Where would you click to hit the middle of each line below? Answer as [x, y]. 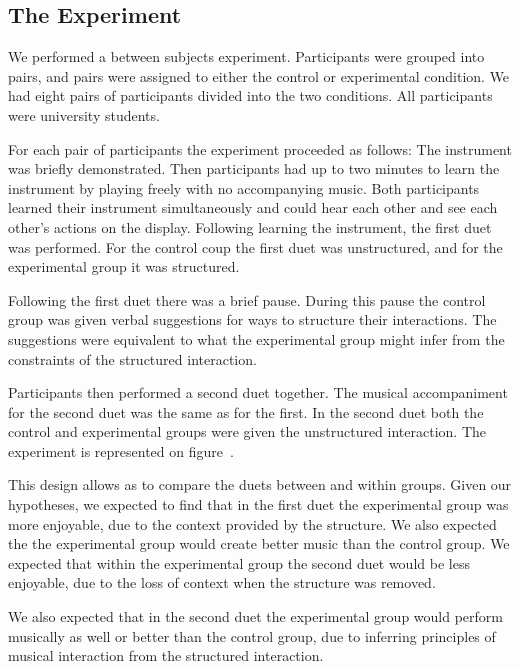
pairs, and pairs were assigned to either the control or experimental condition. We [259, 75]
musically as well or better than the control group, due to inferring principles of [252, 635]
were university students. [84, 114]
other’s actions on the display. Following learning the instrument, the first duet [250, 226]
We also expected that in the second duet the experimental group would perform [255, 616]
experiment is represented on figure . [121, 450]
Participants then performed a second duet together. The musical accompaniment [258, 392]
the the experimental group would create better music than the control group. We [259, 543]
